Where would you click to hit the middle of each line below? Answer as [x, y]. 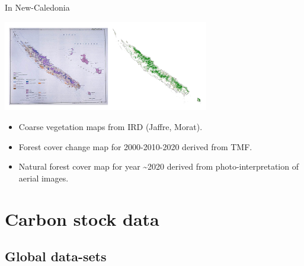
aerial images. [44, 178]
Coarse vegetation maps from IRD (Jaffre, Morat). [111, 126]
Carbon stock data [82, 218]
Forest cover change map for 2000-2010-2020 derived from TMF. [135, 146]
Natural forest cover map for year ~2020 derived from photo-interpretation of [159, 166]
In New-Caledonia [37, 7]
